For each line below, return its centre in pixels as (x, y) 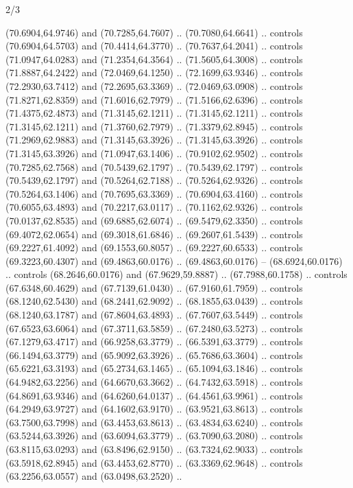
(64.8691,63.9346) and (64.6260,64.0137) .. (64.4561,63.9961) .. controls (154, 395)
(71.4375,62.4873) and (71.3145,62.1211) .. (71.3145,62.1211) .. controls (154, 113)
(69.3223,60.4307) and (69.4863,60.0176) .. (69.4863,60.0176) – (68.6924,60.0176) (174, 260)
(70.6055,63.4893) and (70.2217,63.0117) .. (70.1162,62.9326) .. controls (154, 207)
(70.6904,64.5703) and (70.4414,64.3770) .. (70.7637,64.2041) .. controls (154, 46)
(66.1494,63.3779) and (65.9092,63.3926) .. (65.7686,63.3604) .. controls (154, 355)
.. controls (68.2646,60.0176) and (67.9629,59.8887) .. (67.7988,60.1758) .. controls (176, 274)
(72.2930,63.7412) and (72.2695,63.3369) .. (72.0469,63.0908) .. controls (154, 85)
